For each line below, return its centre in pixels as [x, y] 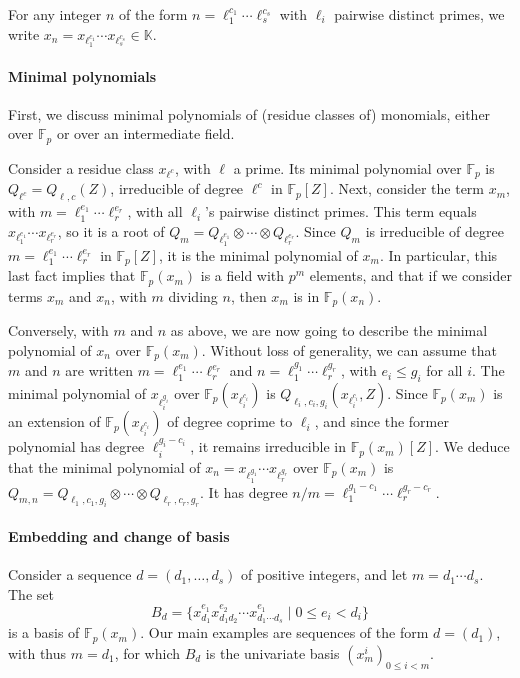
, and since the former [381, 421]
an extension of [54, 421]
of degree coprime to [230, 421]
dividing [193, 295]
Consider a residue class [81, 167]
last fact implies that [72, 275]
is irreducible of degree [434, 230]
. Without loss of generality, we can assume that [349, 349]
